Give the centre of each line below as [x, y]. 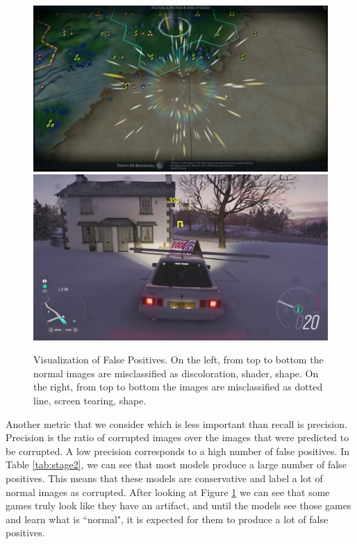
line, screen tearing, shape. [90, 400]
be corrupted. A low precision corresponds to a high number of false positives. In [177, 451]
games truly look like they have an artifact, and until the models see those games [178, 505]
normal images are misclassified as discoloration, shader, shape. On [176, 373]
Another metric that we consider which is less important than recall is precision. [176, 423]
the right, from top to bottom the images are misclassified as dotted [178, 387]
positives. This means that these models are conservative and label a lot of [164, 478]
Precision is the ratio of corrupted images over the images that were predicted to [177, 437]
